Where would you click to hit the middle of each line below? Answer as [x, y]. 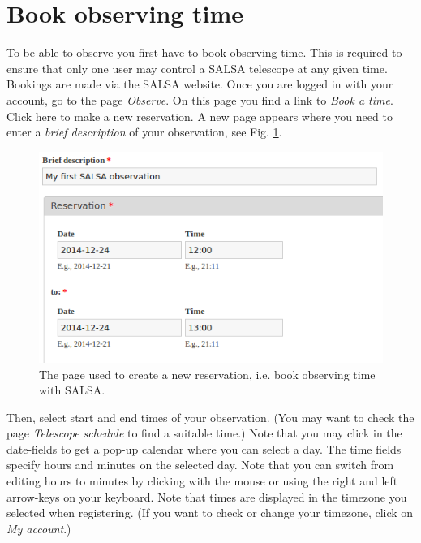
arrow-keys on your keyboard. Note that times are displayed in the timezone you [207, 496]
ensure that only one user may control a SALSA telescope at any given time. [197, 68]
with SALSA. [72, 390]
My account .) [39, 528]
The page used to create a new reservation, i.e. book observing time [207, 374]
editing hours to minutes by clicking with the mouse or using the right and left [202, 481]
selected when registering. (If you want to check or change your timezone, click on [210, 513]
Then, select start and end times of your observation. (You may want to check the [210, 417]
